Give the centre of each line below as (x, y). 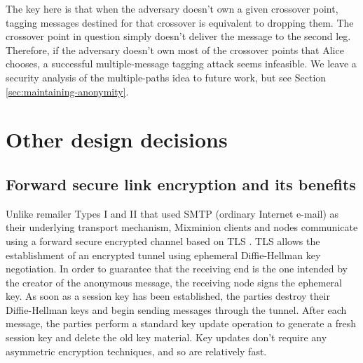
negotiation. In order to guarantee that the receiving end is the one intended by (177, 269)
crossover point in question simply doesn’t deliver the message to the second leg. (178, 36)
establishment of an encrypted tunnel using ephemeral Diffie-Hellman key (163, 255)
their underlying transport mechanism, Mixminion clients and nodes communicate (182, 227)
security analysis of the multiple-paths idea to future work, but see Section (166, 77)
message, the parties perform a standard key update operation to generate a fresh (181, 323)
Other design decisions (117, 139)
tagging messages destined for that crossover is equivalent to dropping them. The (180, 22)
